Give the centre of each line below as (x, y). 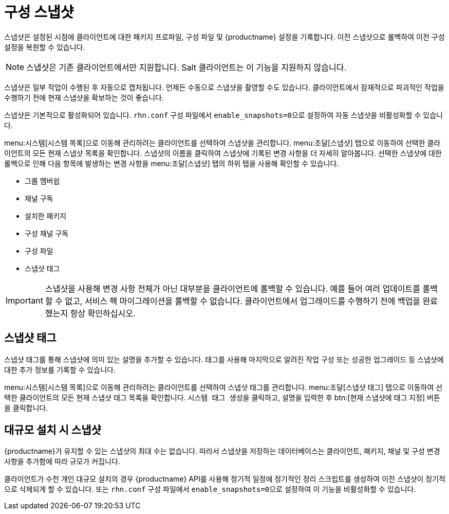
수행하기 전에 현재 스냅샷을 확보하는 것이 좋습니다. (84, 97)
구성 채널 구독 (47, 233)
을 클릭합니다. (26, 407)
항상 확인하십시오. (103, 313)
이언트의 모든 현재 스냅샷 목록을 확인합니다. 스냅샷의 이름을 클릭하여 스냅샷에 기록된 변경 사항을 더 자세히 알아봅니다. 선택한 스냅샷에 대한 (223, 153)
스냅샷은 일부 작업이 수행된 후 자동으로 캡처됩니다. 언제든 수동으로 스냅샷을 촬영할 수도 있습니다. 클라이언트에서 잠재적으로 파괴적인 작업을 (224, 87)
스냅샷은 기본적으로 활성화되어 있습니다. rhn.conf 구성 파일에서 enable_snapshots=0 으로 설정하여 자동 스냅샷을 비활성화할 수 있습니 (223, 115)
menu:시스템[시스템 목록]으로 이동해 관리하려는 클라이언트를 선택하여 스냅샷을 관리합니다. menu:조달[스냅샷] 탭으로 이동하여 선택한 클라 (222, 143)
